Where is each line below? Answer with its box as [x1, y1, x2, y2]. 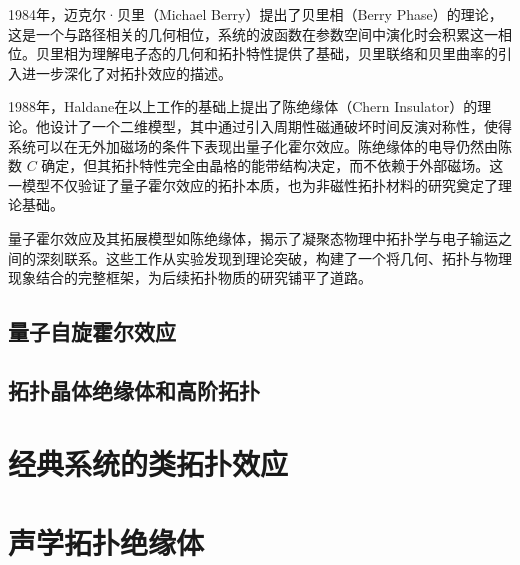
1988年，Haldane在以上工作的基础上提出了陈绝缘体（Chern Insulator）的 [8, 96, 478, 117]
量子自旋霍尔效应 [8, 316, 176, 347]
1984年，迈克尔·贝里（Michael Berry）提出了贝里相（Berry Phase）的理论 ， [8, 4, 503, 24]
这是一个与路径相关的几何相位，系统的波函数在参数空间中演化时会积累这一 [8, 23, 498, 44]
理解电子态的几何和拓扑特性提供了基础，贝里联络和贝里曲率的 [91, 43, 498, 64]
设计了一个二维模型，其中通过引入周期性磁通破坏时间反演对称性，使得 [49, 115, 512, 136]
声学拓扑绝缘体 [8, 521, 205, 562]
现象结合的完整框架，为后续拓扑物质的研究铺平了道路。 [8, 267, 372, 288]
